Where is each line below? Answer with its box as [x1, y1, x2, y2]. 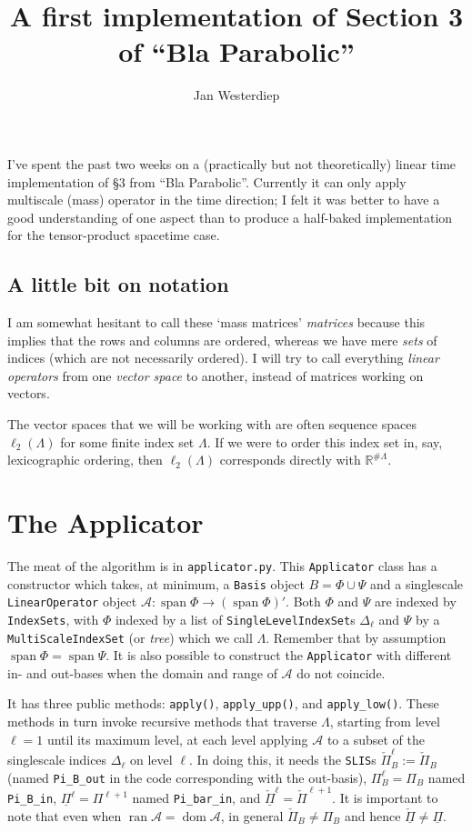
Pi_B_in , [7, 788, 57, 807]
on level [129, 750, 173, 769]
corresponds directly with [219, 450, 361, 469]
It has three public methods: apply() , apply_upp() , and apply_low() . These [7, 694, 439, 713]
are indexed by [374, 592, 457, 611]
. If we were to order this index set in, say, [206, 432, 443, 451]
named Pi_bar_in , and [132, 788, 261, 807]
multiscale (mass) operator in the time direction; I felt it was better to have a [7, 190, 440, 209]
